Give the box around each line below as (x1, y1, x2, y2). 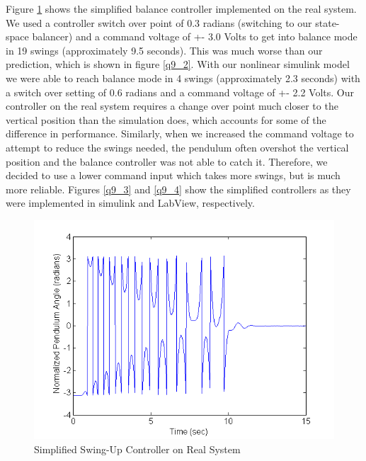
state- (315, 15, 340, 30)
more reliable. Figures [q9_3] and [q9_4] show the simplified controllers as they (6, 181, 351, 196)
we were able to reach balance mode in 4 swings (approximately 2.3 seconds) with (6, 70, 360, 85)
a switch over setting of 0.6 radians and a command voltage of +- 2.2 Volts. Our (6, 84, 354, 99)
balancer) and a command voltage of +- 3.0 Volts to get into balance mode (32, 29, 358, 44)
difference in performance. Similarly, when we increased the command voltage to (6, 126, 354, 141)
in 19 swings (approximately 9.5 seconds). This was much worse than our (6, 42, 323, 57)
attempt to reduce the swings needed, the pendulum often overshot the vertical (6, 140, 349, 154)
